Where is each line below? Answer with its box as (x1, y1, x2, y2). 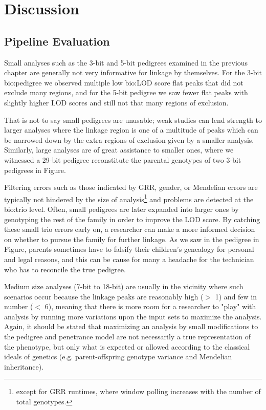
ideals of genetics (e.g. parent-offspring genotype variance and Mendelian (4, 351, 232, 362)
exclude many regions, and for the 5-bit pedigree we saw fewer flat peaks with (4, 87, 248, 98)
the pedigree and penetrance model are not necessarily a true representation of (4, 331, 251, 342)
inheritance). (4, 361, 44, 372)
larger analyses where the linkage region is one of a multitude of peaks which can (4, 124, 258, 135)
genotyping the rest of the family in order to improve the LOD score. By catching (4, 213, 260, 224)
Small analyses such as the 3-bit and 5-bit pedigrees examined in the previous (4, 57, 248, 68)
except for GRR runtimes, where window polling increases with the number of (16, 386, 261, 397)
